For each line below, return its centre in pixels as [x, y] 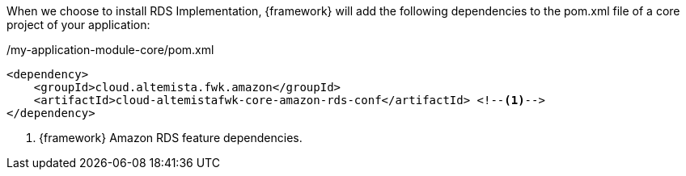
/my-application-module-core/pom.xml [110, 50]
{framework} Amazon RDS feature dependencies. [171, 138]
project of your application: [78, 25]
